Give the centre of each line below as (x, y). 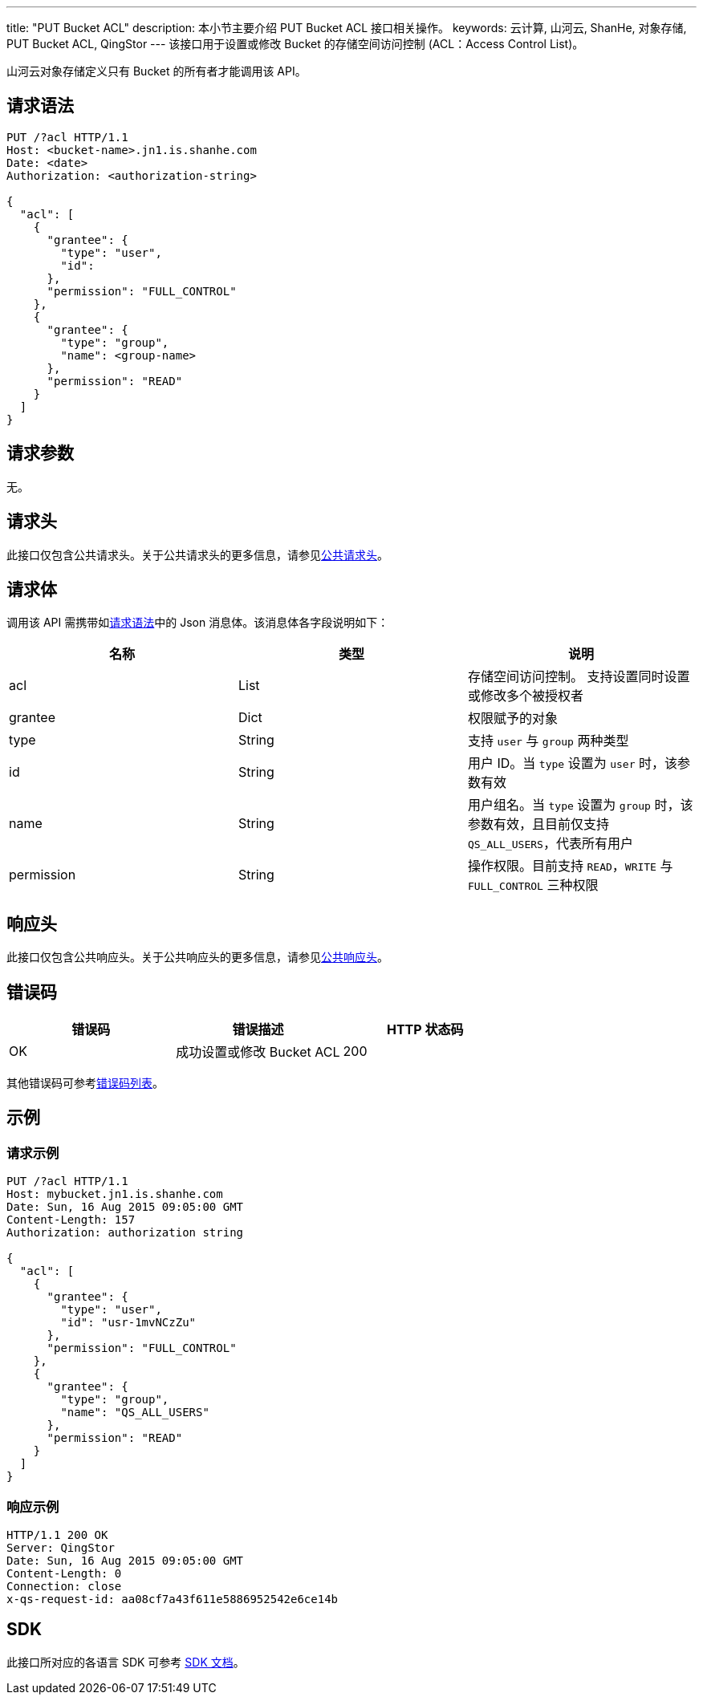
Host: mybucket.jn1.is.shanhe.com (115, 1194)
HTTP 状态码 (425, 1030)
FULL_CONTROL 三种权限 (533, 885)
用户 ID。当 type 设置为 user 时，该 (572, 763)
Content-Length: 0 (64, 1574)
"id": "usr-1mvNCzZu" (128, 1323)
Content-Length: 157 (71, 1220)
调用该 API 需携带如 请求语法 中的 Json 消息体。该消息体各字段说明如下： (198, 623)
